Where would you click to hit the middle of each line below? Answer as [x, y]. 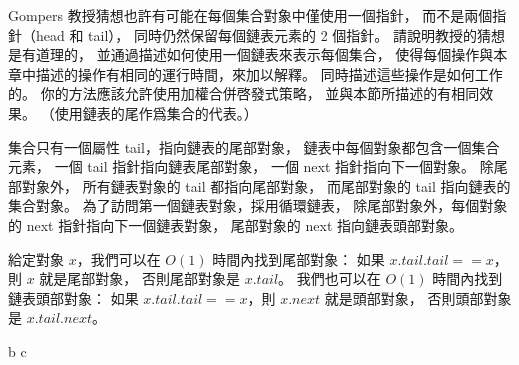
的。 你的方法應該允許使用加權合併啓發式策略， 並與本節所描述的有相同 [244, 93]
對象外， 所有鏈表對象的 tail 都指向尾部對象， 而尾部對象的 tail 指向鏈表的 [266, 185]
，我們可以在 [118, 258]
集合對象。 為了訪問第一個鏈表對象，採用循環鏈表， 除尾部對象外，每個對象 [258, 205]
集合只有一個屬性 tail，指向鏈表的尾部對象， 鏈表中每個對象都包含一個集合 [254, 146]
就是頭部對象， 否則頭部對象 [418, 297]
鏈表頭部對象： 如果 [73, 297]
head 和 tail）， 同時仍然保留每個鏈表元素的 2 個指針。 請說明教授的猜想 [270, 34]
